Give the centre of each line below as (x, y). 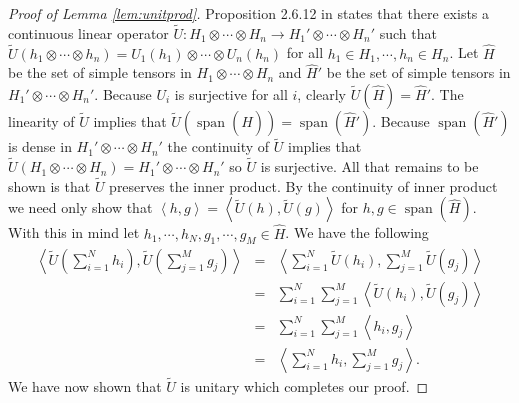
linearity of (41, 121)
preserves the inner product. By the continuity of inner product (303, 185)
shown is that (49, 185)
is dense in (40, 146)
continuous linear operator (88, 32)
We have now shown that (85, 385)
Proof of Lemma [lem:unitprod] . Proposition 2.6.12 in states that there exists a (249, 13)
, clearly (322, 94)
